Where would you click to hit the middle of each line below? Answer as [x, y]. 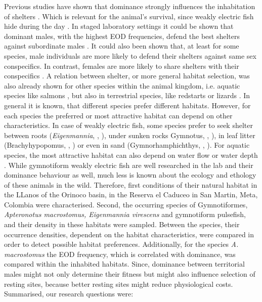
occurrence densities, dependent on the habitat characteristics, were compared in [129, 234]
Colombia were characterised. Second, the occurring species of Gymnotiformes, [126, 204]
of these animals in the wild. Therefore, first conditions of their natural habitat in [131, 184]
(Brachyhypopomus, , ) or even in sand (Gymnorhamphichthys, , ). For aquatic [127, 145]
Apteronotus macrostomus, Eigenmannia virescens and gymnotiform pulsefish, [125, 214]
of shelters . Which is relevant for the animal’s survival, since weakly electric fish [129, 16]
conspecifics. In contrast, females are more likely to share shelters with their [122, 66]
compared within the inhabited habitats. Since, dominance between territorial [124, 264]
